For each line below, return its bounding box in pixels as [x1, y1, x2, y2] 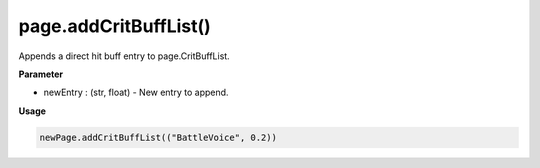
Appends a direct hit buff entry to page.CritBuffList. [18, 50, 230, 62]
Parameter [18, 68, 64, 80]
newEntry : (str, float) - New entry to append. [43, 86, 229, 99]
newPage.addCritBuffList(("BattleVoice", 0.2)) [39, 131, 277, 143]
